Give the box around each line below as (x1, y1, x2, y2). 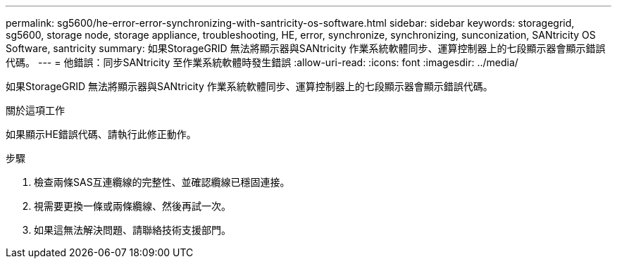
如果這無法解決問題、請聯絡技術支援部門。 (34, 224, 231, 236)
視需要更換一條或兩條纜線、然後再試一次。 (34, 200, 231, 212)
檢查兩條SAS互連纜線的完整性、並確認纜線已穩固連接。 (34, 176, 290, 188)
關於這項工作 (6, 104, 65, 116)
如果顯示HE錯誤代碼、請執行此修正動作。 (6, 128, 197, 140)
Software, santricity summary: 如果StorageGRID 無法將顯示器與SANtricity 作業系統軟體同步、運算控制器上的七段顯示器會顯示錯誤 (6, 42, 606, 54)
